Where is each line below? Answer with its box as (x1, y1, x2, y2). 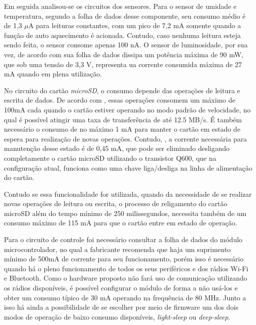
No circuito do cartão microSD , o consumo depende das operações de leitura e (4, 85, 240, 95)
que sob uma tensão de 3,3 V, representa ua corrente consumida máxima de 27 (4, 59, 242, 69)
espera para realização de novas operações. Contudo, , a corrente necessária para (4, 133, 247, 144)
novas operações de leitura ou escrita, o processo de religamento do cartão (4, 198, 227, 209)
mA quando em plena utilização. (4, 69, 102, 79)
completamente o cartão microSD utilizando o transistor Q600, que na (4, 152, 217, 163)
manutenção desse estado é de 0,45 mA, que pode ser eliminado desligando (4, 143, 230, 153)
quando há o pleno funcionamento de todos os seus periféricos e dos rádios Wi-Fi (4, 263, 249, 273)
